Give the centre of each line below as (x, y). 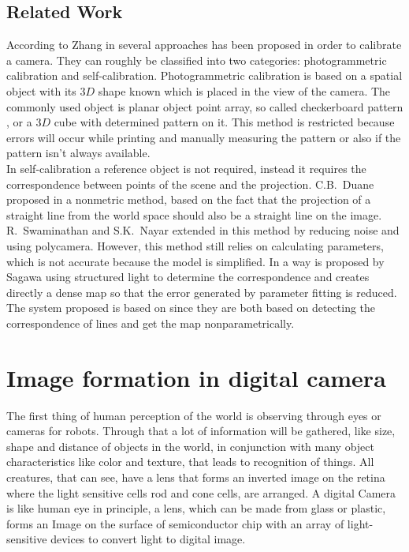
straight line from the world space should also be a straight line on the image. (194, 214)
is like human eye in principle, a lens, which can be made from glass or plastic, (196, 508)
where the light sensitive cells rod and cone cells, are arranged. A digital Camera (201, 492)
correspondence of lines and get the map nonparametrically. (151, 323)
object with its (41, 90)
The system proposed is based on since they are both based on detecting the (191, 308)
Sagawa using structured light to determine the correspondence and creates (188, 277)
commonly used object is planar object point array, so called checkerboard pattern (205, 106)
